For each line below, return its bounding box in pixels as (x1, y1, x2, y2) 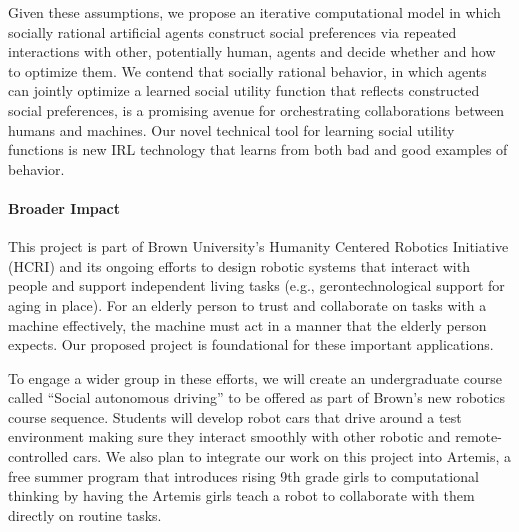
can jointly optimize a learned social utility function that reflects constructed (8, 80, 480, 101)
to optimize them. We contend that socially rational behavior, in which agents (8, 60, 487, 81)
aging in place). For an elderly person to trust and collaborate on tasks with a (8, 294, 487, 315)
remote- (455, 426, 502, 447)
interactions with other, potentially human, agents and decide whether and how (8, 41, 496, 62)
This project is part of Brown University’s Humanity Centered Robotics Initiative (8, 236, 509, 257)
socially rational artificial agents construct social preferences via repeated (8, 21, 457, 42)
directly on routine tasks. (8, 504, 162, 525)
